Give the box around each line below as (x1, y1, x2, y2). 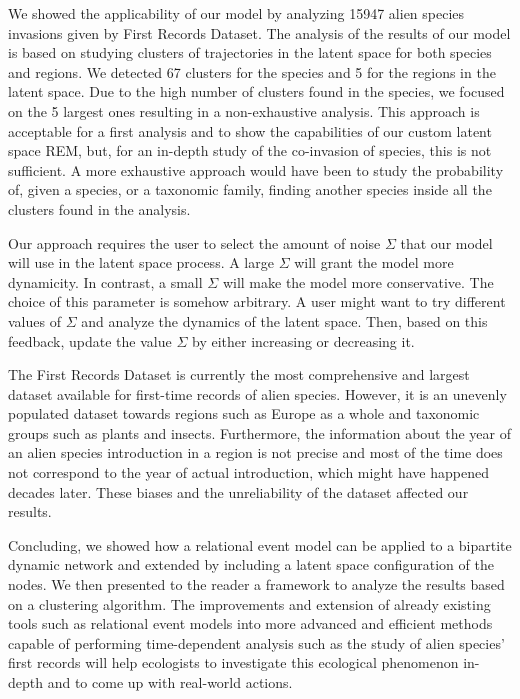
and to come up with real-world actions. (47, 672, 293, 692)
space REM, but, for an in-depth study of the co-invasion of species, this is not (8, 140, 492, 161)
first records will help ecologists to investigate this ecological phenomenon (8, 652, 459, 673)
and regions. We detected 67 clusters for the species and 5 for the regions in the (8, 61, 496, 82)
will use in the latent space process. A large (8, 252, 274, 273)
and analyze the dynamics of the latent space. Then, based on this (81, 310, 488, 331)
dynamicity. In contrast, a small (8, 271, 203, 292)
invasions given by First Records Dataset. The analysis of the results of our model (8, 22, 511, 43)
